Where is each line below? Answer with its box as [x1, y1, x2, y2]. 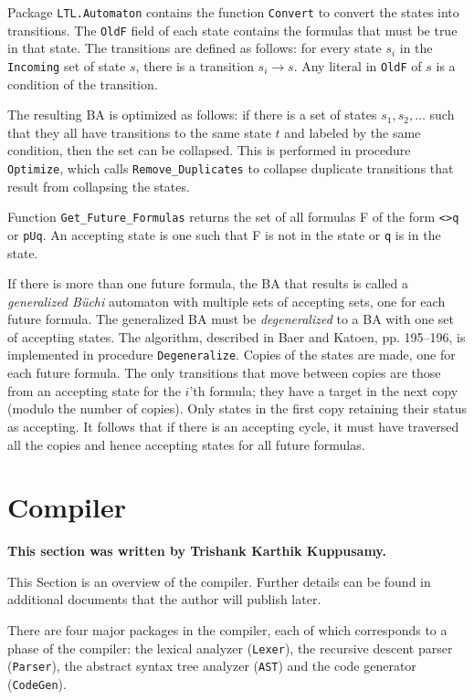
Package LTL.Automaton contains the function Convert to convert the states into [7, 3, 459, 21]
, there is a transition [135, 56, 254, 75]
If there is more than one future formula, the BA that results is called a [7, 274, 408, 293]
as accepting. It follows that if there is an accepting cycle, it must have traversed [7, 416, 459, 435]
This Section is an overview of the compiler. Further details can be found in [7, 571, 431, 590]
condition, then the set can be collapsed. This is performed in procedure [7, 141, 411, 160]
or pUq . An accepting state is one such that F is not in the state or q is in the [7, 225, 441, 244]
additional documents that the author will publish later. [7, 590, 321, 609]
